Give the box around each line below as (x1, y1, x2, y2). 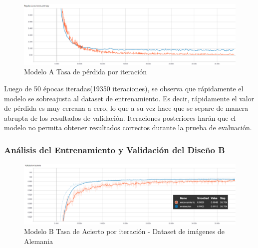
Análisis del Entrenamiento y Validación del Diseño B (4, 143, 225, 156)
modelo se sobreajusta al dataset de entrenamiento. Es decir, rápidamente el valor (4, 93, 255, 103)
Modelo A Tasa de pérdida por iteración (24, 66, 147, 77)
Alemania (24, 236, 53, 247)
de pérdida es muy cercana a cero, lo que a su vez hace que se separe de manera (4, 103, 249, 113)
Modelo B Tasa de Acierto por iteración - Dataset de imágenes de (24, 226, 225, 237)
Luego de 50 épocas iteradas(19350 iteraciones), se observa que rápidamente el (4, 83, 244, 93)
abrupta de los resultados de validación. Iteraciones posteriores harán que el (4, 112, 236, 123)
